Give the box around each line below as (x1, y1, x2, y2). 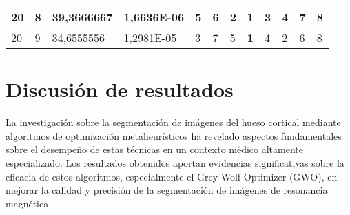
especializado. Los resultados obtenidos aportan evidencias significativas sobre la (6, 155, 344, 170)
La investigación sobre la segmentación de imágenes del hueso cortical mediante (6, 115, 341, 130)
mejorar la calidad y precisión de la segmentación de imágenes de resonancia (6, 183, 328, 197)
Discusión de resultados (6, 75, 234, 103)
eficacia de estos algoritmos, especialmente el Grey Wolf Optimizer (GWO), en (6, 169, 338, 183)
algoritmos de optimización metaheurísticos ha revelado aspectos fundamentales (6, 128, 342, 143)
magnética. (6, 196, 52, 210)
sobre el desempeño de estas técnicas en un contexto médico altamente (6, 142, 303, 156)
